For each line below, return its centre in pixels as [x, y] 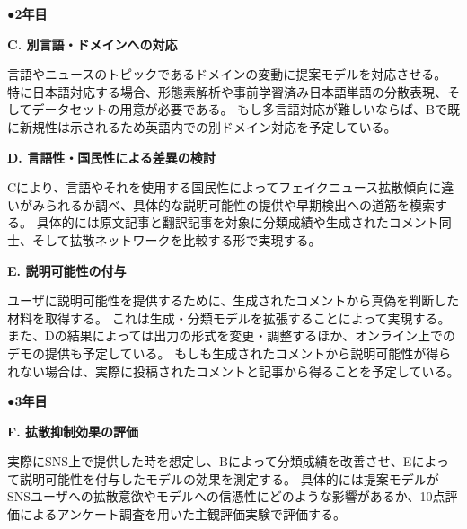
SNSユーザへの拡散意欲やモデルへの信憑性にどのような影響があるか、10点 [226, 496]
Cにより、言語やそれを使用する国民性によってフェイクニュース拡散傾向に [225, 187]
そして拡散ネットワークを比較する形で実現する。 [176, 239]
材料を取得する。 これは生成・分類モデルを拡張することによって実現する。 [229, 317]
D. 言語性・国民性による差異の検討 [111, 157]
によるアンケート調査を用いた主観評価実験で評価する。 [183, 514]
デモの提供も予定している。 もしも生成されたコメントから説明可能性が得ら [229, 353]
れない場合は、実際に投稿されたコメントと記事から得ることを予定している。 [233, 370]
